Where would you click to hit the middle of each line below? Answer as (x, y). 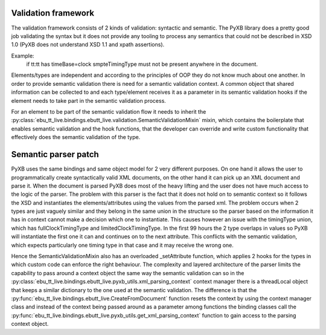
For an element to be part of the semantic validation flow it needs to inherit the (109, 112)
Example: (23, 56)
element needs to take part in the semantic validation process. (88, 100)
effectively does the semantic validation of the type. (76, 137)
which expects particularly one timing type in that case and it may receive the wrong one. (122, 245)
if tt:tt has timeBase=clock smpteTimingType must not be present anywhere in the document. (142, 64)
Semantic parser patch (55, 154)
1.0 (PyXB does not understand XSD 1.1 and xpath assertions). (88, 45)
